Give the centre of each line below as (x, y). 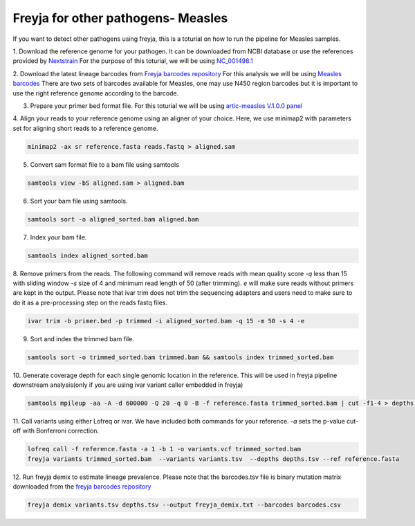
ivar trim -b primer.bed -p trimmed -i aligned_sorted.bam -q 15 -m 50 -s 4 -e (166, 321)
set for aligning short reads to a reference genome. (85, 128)
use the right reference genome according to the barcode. (96, 93)
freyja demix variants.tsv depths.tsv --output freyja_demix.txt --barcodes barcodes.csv (184, 505)
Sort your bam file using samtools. (79, 201)
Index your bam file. (58, 237)
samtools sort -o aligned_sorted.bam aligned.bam (113, 219)
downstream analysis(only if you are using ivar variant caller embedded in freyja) (128, 385)
